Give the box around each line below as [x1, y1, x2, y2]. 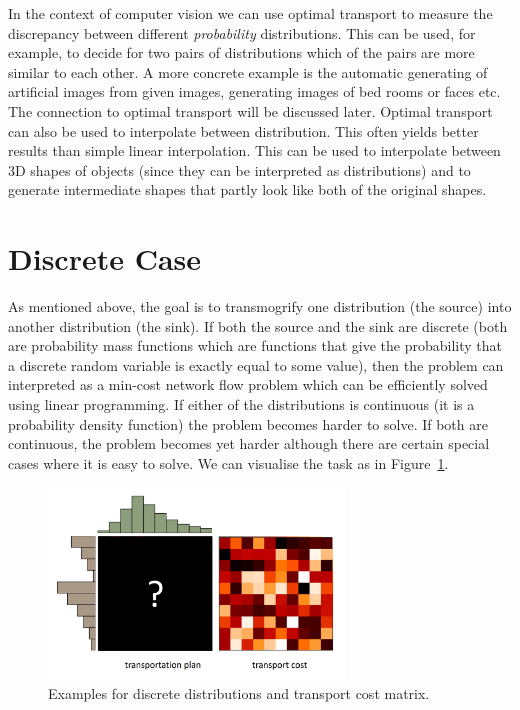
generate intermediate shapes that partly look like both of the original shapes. [8, 179, 487, 200]
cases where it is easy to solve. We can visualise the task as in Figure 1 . [8, 452, 449, 473]
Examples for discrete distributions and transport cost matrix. [48, 683, 430, 704]
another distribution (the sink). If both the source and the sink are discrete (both [8, 315, 508, 336]
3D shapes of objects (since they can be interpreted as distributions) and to [8, 159, 471, 180]
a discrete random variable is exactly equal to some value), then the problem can [8, 354, 504, 375]
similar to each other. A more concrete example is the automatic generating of [8, 61, 488, 82]
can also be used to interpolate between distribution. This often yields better [8, 120, 479, 141]
